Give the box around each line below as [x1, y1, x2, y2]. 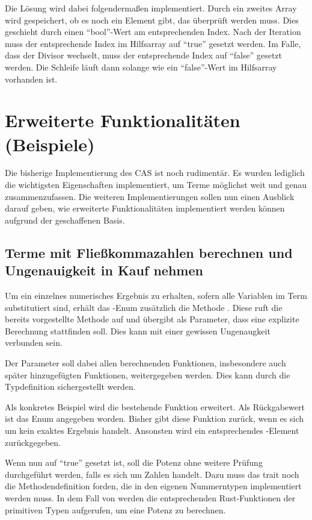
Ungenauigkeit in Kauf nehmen [5, 261, 203, 280]
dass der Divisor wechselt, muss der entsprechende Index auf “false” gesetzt [5, 49, 283, 61]
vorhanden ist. [5, 72, 58, 85]
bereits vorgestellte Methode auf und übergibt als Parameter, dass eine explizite [5, 313, 299, 325]
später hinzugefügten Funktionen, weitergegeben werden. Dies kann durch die [5, 368, 290, 381]
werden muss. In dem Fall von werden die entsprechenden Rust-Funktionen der [5, 491, 296, 504]
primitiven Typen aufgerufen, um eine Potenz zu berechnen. [5, 503, 226, 516]
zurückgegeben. [5, 436, 61, 448]
